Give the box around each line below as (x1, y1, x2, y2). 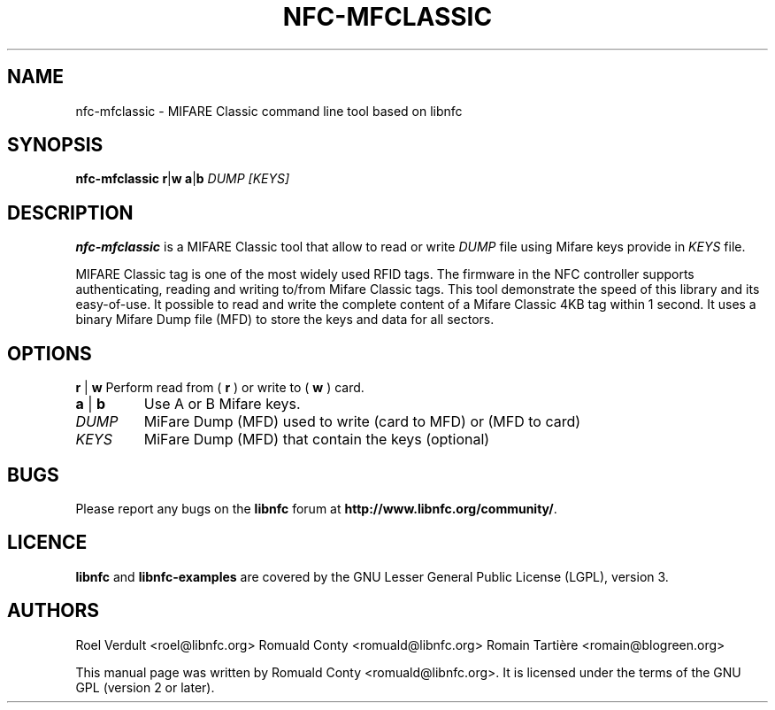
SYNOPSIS (7, 134, 104, 157)
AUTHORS (7, 599, 100, 622)
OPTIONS (7, 342, 92, 365)
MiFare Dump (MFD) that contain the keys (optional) (143, 430, 490, 449)
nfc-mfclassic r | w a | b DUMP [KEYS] (75, 171, 290, 187)
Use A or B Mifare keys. (143, 395, 301, 413)
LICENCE (7, 531, 88, 554)
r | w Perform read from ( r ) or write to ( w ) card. (75, 380, 364, 396)
